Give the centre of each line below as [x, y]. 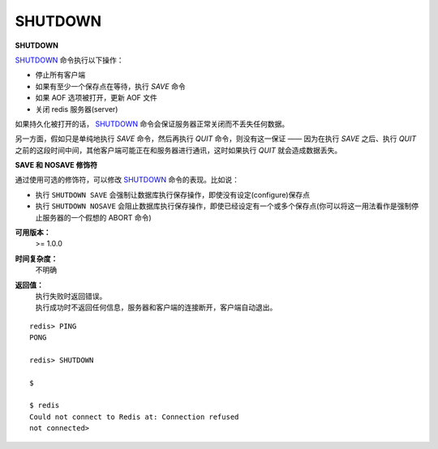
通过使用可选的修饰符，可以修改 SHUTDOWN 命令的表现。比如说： [127, 180]
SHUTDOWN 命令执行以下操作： [69, 60]
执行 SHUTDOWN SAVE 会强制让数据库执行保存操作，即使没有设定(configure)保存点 [172, 195]
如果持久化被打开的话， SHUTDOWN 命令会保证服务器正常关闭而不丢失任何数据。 [152, 124]
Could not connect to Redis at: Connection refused [134, 417]
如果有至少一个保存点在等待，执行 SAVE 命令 [110, 86]
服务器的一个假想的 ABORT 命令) [97, 217]
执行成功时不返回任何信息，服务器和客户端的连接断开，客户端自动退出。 [156, 307]
